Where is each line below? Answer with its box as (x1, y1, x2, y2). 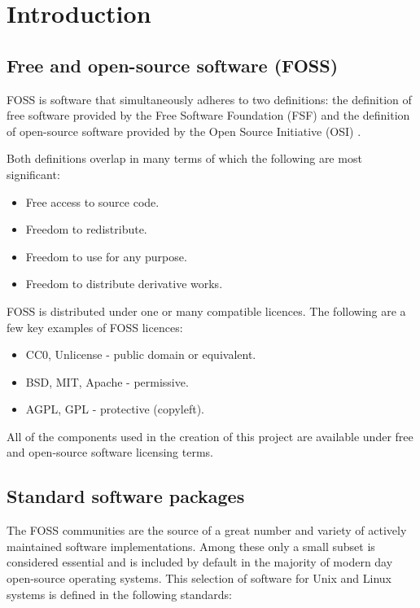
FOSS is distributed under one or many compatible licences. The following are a (7, 302, 406, 319)
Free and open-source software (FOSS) (7, 52, 339, 77)
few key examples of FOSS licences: (7, 318, 183, 335)
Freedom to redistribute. (25, 221, 147, 238)
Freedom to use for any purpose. (25, 247, 187, 265)
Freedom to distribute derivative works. (25, 275, 223, 292)
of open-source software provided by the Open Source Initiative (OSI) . (7, 122, 361, 139)
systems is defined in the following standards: (7, 585, 233, 602)
